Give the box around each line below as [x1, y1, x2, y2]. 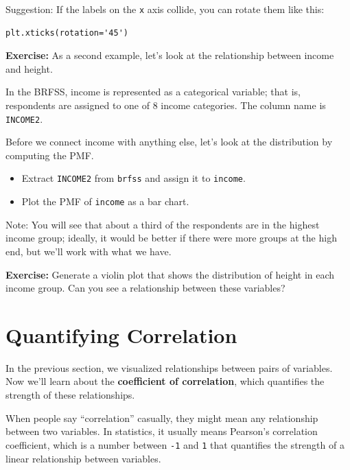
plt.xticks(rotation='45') [5, 27, 128, 38]
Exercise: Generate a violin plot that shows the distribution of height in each [5, 267, 335, 281]
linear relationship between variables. [5, 451, 161, 465]
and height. [5, 61, 53, 75]
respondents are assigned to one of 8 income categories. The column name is [5, 98, 326, 113]
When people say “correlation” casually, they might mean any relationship [5, 410, 318, 425]
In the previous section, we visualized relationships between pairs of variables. [5, 360, 333, 375]
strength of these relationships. [5, 388, 135, 402]
